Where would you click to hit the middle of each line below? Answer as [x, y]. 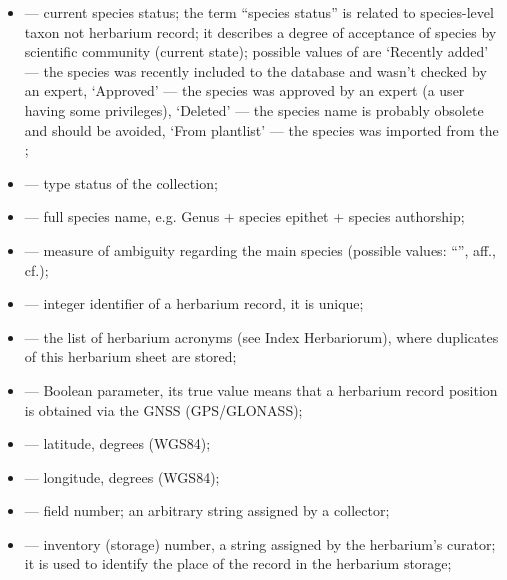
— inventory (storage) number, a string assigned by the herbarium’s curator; [260, 543]
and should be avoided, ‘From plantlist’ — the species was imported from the [261, 129]
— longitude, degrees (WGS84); [122, 476]
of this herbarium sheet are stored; [130, 356]
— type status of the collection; [121, 182]
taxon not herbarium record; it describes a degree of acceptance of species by [260, 31]
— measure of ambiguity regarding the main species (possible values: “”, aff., [260, 249]
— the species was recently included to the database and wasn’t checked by [255, 70]
